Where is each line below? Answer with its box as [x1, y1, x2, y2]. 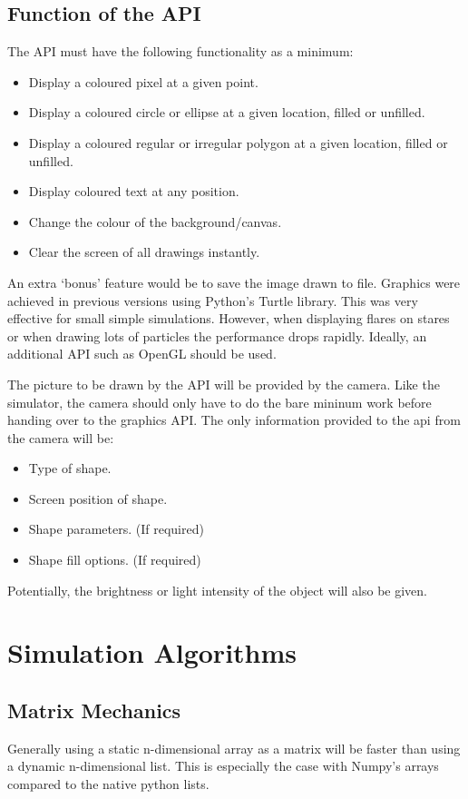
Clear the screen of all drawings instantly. [28, 242, 260, 261]
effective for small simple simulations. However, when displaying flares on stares [7, 309, 450, 328]
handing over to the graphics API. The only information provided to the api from [7, 410, 461, 429]
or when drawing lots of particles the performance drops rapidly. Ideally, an [7, 326, 427, 345]
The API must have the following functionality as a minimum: [7, 42, 354, 61]
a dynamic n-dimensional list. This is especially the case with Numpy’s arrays [7, 756, 439, 775]
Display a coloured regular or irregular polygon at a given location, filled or [28, 133, 448, 152]
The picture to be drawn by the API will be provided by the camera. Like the [7, 374, 440, 393]
